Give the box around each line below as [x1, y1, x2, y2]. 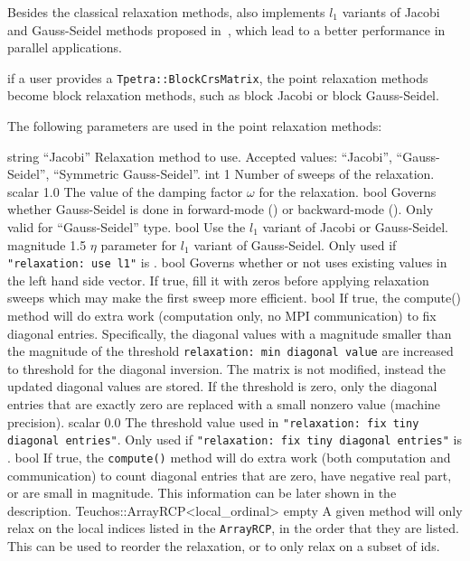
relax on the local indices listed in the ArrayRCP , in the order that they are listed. [7, 519, 459, 538]
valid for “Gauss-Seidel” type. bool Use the [7, 218, 246, 236]
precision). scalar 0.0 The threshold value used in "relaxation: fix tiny [7, 412, 419, 431]
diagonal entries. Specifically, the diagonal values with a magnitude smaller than [7, 323, 452, 342]
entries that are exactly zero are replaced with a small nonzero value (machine [7, 395, 441, 414]
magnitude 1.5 [7, 235, 87, 254]
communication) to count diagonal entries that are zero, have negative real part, [7, 465, 452, 484]
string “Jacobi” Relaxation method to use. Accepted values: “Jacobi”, [7, 146, 392, 165]
